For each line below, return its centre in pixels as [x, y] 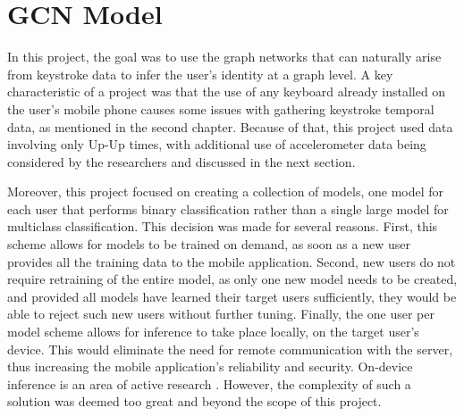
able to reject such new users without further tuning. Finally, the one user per [221, 314]
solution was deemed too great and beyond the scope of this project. [194, 401]
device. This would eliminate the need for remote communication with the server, [230, 349]
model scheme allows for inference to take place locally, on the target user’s [213, 332]
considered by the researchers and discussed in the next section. [181, 161]
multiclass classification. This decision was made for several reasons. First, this [223, 226]
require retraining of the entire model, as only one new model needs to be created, [232, 279]
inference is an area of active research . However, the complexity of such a [209, 383]
